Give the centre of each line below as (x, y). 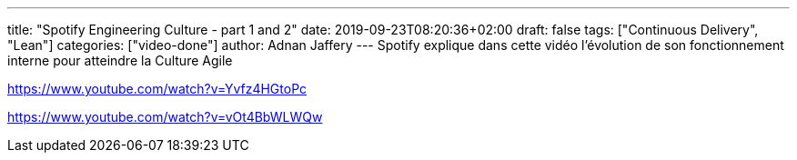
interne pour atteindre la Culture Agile (120, 60)
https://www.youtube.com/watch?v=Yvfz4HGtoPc (157, 89)
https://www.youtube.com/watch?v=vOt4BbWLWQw (165, 117)
